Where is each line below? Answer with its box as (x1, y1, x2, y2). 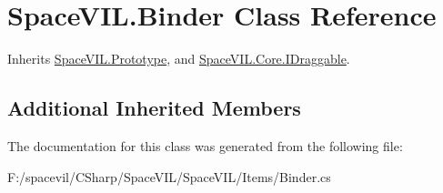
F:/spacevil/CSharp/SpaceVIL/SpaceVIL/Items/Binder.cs (7, 167, 331, 186)
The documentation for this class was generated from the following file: (7, 136, 403, 155)
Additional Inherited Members (7, 94, 301, 122)
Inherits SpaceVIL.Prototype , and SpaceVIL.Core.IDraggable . (7, 49, 350, 68)
